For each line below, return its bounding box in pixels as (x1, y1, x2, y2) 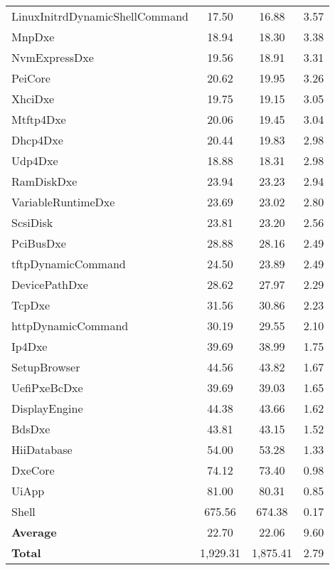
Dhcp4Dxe (11, 132, 63, 148)
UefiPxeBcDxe (11, 379, 83, 396)
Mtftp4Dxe (11, 111, 66, 127)
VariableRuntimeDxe (11, 194, 115, 210)
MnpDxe (11, 28, 55, 45)
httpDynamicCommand (11, 317, 129, 334)
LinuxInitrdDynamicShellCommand (11, 8, 188, 24)
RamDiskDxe (11, 173, 78, 189)
